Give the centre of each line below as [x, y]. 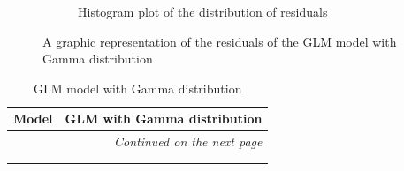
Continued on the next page [188, 141]
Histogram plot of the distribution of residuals [203, 11]
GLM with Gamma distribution [164, 119]
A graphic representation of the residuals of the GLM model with [220, 41]
